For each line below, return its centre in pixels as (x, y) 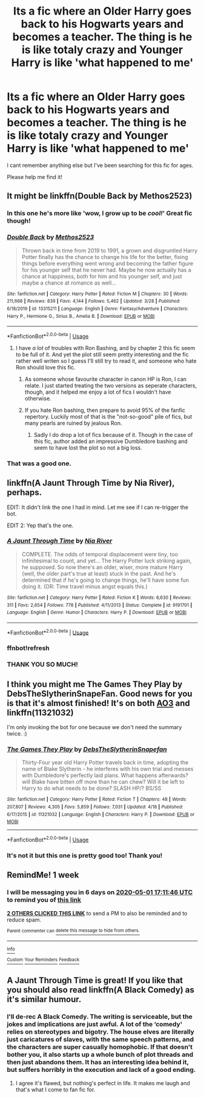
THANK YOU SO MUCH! (42, 664)
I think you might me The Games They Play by (95, 684)
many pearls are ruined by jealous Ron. (73, 423)
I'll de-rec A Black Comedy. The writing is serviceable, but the (100, 1017)
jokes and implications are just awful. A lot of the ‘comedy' (95, 1025)
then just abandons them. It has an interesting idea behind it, (98, 1062)
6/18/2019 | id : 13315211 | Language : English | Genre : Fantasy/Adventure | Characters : (98, 308)
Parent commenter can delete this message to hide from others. (73, 931)
